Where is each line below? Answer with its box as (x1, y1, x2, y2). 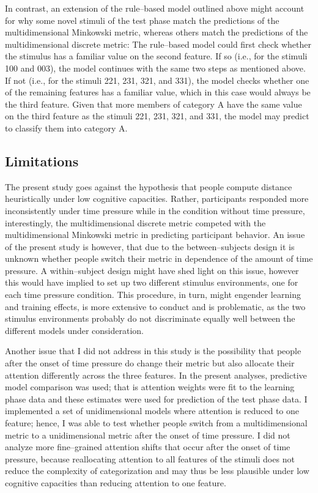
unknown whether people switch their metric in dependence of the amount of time (5, 252, 313, 265)
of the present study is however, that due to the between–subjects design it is (5, 240, 295, 253)
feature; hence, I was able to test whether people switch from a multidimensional (5, 417, 308, 429)
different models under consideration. (5, 324, 144, 336)
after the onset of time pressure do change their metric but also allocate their (5, 357, 295, 369)
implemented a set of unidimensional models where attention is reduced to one (5, 404, 300, 417)
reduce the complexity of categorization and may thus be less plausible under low (5, 464, 309, 477)
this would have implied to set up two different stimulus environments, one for (5, 276, 298, 289)
